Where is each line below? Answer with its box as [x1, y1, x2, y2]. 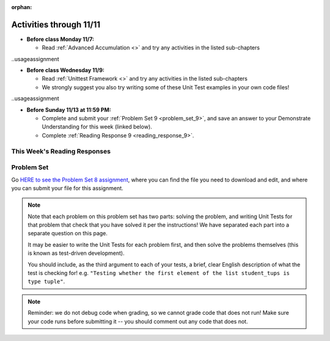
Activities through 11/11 [11, 19, 101, 30]
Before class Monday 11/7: [26, 35, 95, 43]
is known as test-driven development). [28, 249, 125, 257]
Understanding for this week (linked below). [42, 123, 152, 131]
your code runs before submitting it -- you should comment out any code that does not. [28, 318, 248, 325]
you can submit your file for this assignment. [11, 184, 123, 192]
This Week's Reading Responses [11, 147, 111, 155]
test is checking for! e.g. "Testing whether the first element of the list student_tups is [28, 269, 290, 277]
